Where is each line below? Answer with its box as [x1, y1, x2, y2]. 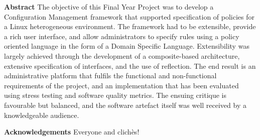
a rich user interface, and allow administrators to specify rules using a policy [4, 31, 239, 41]
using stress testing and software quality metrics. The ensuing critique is [4, 90, 226, 100]
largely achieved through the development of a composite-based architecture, [4, 50, 240, 61]
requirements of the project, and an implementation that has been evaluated [4, 80, 239, 90]
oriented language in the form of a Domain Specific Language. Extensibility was [4, 41, 249, 51]
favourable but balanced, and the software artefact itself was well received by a [4, 99, 246, 110]
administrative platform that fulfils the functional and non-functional [4, 70, 217, 81]
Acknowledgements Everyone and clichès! [4, 126, 140, 137]
